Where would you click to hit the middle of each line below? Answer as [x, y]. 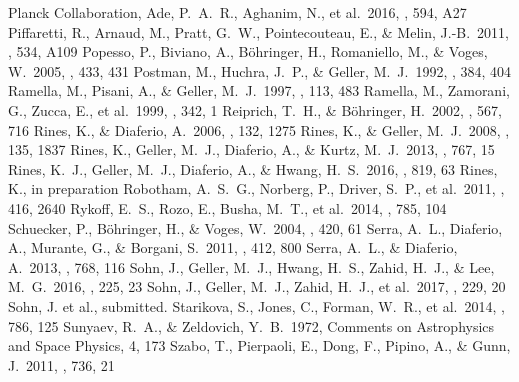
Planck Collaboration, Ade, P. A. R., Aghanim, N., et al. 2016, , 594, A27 [237, 12]
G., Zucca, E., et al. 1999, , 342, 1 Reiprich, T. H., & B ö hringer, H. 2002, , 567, [255, 109]
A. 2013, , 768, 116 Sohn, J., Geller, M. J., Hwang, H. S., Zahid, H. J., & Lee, [251, 266]
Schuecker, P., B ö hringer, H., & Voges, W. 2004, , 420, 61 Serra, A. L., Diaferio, [255, 227]
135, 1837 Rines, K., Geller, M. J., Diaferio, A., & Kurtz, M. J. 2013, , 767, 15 [251, 149]
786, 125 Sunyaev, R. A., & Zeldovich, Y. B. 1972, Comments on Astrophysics [251, 325]
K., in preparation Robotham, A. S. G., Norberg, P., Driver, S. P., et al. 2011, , [256, 188]
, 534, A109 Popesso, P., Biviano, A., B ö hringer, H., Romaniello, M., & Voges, [248, 51]
